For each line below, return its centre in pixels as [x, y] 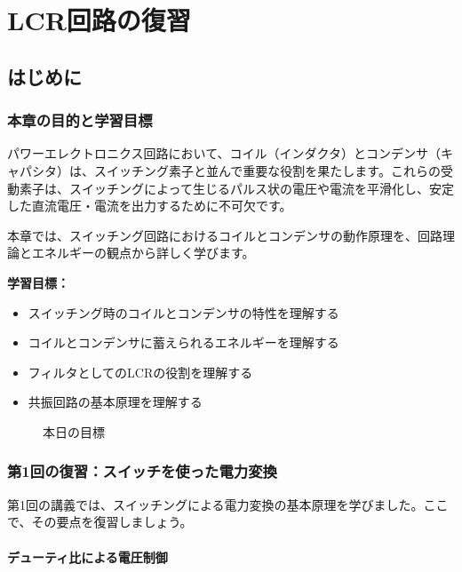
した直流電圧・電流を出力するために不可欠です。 [150, 206]
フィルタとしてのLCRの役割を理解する [140, 372]
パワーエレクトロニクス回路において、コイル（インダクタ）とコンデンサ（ [224, 153]
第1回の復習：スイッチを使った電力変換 [142, 471]
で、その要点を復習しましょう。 [100, 522]
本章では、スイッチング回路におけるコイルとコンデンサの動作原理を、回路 [225, 235]
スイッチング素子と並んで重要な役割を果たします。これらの [267, 170]
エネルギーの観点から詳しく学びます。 [143, 253]
